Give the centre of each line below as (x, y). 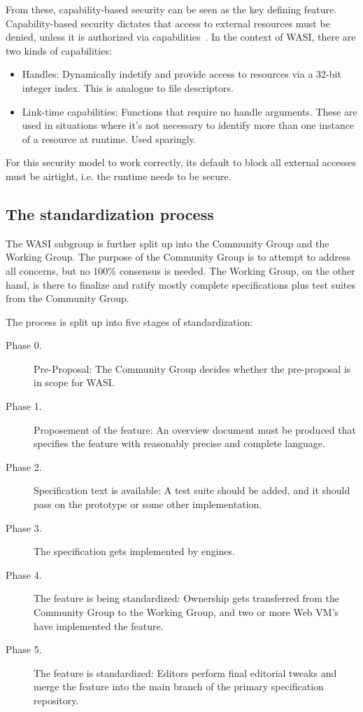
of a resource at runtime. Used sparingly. (109, 138)
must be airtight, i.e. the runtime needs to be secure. (119, 176)
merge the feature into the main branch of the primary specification (179, 686)
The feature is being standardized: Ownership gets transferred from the (187, 598)
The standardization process (110, 213)
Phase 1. (24, 406)
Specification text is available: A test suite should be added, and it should (192, 490)
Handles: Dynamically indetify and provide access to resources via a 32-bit (181, 74)
